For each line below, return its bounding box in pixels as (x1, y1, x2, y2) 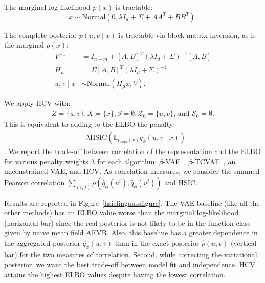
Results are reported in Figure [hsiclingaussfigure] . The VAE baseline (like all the (4, 197, 260, 208)
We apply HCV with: (4, 97, 71, 108)
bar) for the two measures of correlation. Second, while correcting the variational (4, 249, 257, 259)
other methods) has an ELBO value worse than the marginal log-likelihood (4, 207, 239, 218)
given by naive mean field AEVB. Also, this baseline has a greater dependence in (4, 227, 258, 238)
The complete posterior (4, 29, 77, 40)
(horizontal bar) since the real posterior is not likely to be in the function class (4, 217, 251, 228)
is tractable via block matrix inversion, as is (118, 29, 256, 40)
